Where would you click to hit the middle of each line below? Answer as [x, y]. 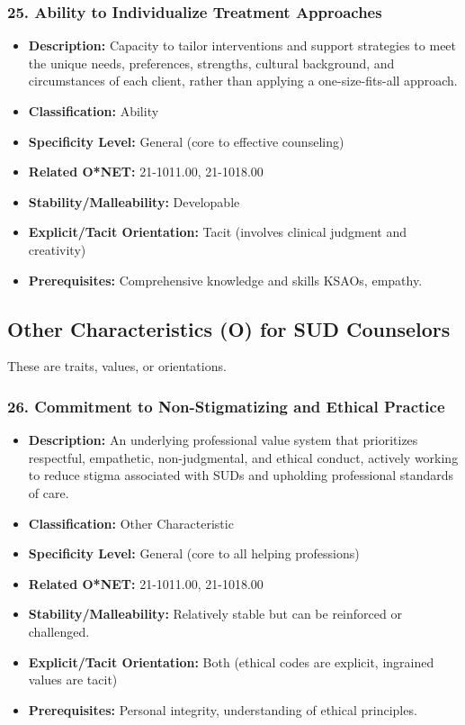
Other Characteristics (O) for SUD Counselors [229, 328]
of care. [49, 492]
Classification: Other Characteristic [131, 523]
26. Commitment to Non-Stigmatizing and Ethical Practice [226, 406]
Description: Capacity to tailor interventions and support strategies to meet [242, 45]
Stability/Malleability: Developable [134, 201]
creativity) [57, 249]
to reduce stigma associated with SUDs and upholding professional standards [241, 475]
